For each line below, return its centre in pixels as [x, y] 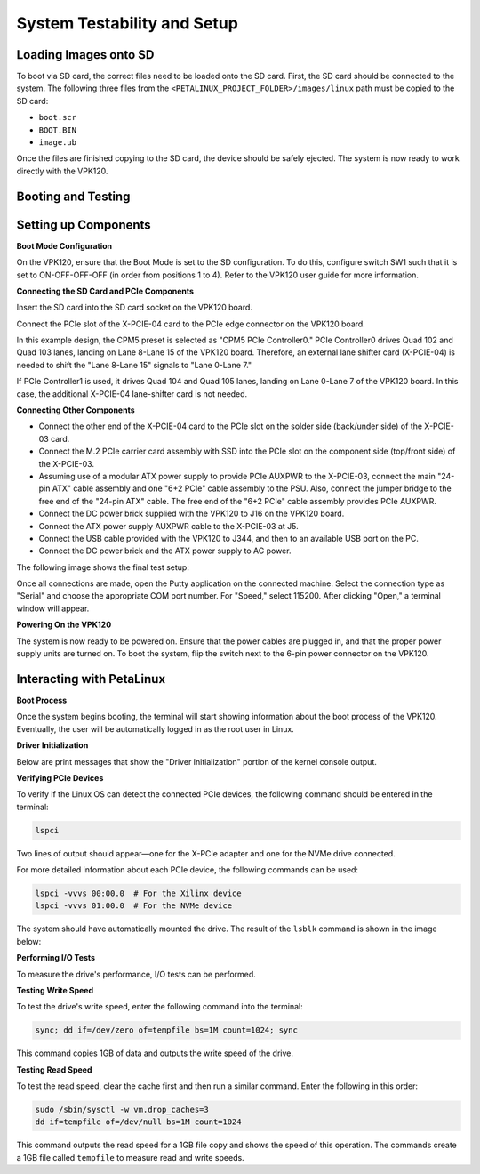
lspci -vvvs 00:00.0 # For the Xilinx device [138, 893]
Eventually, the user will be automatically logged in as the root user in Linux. [156, 728]
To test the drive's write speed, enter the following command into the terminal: [160, 1007]
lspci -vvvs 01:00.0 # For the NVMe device [134, 906]
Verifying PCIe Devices [60, 777]
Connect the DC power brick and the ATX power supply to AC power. [165, 551]
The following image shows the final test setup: [103, 567]
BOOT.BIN [58, 130]
